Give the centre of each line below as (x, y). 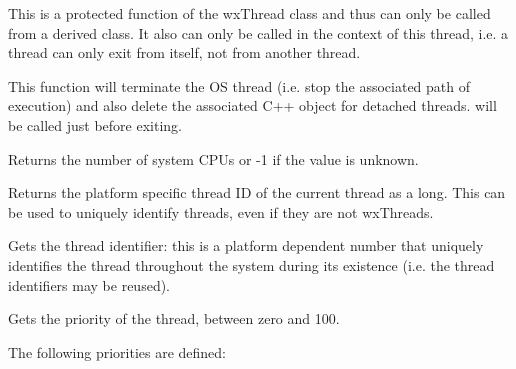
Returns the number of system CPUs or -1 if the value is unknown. (213, 158)
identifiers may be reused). (89, 284)
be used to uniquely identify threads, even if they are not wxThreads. (221, 211)
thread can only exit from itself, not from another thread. (184, 52)
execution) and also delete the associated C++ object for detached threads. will (252, 105)
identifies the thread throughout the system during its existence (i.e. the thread (251, 264)
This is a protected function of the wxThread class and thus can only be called (249, 13)
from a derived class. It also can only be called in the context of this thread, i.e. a (258, 32)
